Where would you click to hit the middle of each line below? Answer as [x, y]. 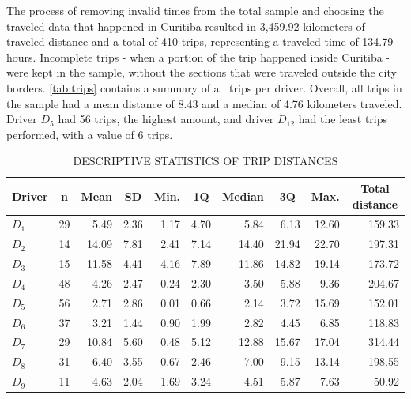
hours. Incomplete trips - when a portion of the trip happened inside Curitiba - [198, 56]
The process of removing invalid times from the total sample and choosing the [195, 10]
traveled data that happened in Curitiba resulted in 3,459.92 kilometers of [186, 26]
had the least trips [343, 119]
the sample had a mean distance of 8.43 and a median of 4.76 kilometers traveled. [204, 103]
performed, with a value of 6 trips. [90, 134]
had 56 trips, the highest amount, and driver [166, 119]
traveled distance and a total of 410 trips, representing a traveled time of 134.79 [200, 41]
